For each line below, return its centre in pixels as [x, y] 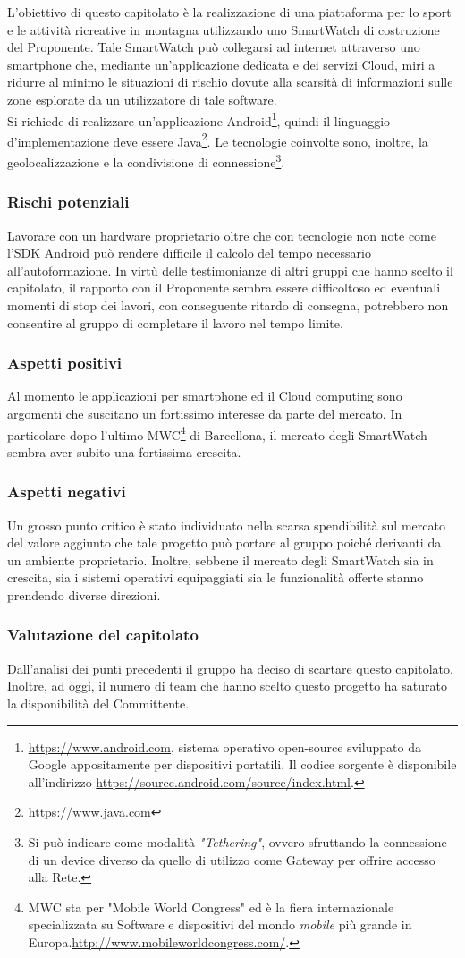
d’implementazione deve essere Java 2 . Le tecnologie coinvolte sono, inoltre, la [218, 140]
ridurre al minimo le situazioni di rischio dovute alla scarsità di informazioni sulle [230, 82]
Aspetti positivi [65, 363]
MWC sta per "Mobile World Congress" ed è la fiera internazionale [211, 907]
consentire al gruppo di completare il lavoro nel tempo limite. [175, 322]
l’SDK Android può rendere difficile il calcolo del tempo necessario [189, 253]
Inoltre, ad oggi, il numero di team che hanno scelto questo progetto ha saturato [227, 686]
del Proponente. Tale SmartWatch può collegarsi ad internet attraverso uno [214, 47]
